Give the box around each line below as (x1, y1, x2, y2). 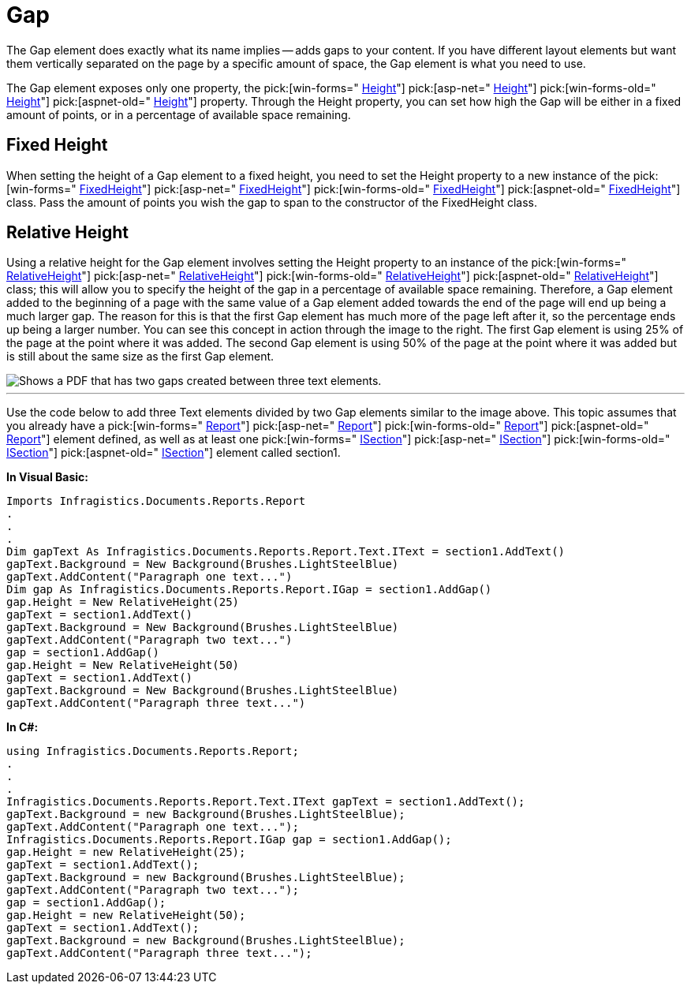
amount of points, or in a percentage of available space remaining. (6, 107, 351, 121)
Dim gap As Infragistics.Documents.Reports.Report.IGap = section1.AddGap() (6, 583, 492, 596)
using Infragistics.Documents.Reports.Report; (6, 745, 299, 758)
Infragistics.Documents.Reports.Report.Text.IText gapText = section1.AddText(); (6, 795, 525, 809)
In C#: (6, 720, 39, 734)
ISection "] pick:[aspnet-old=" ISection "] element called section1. (6, 446, 341, 460)
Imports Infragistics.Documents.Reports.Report (6, 495, 306, 508)
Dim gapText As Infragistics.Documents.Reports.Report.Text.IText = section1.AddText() (6, 545, 566, 559)
